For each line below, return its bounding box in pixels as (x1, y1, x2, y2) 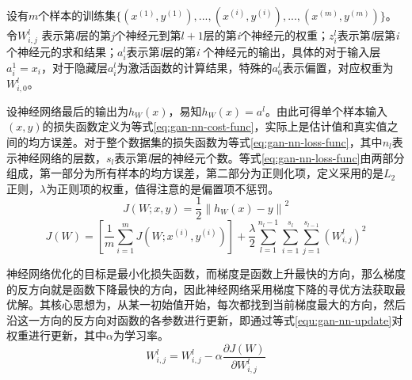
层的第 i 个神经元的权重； (203, 27, 330, 43)
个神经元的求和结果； (6, 43, 117, 59)
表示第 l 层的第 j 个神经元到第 (41, 27, 181, 43)
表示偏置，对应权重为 (282, 59, 394, 75)
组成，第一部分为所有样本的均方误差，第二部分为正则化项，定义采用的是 (6, 165, 383, 181)
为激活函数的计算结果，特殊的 (116, 59, 273, 75)
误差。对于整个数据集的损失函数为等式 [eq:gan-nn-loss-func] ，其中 (50, 133, 383, 150)
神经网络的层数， (17, 149, 106, 165)
